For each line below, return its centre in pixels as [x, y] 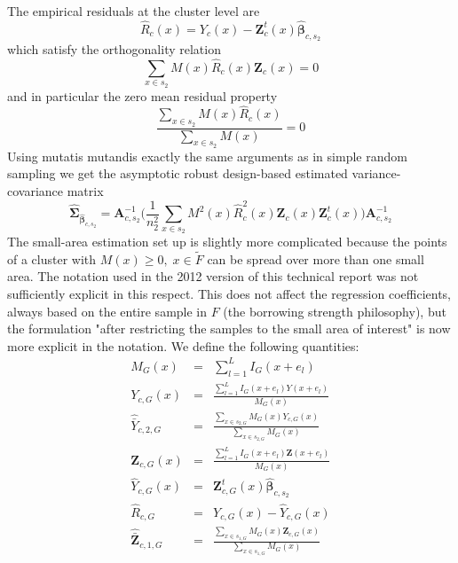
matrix [85, 191]
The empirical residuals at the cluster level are [134, 11]
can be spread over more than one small [316, 258]
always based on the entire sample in [107, 311]
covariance [36, 191]
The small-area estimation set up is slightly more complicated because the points [227, 241]
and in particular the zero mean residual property [142, 95]
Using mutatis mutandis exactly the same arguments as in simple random [207, 156]
